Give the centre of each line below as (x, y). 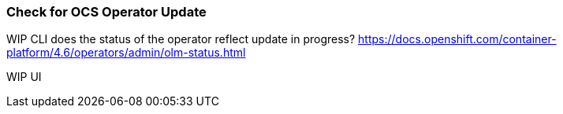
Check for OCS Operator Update (106, 12)
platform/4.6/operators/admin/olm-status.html (126, 53)
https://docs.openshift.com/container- (457, 39)
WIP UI (24, 77)
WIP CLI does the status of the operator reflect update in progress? (181, 39)
